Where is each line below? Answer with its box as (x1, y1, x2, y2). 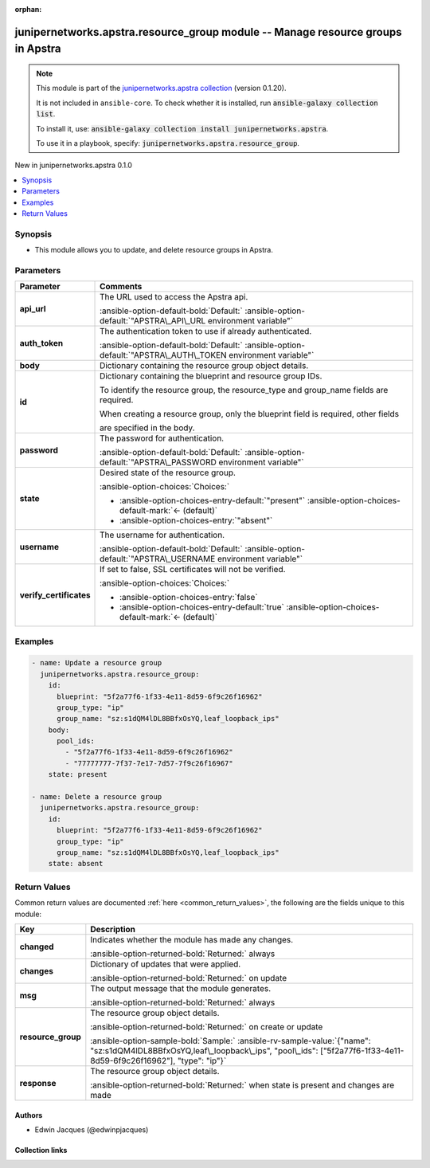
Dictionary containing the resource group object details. (100, 360, 309, 371)
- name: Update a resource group (31, 658, 162, 668)
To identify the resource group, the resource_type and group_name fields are (100, 385, 389, 396)
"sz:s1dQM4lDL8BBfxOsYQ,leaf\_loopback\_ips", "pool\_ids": (90, 1045, 319, 1056)
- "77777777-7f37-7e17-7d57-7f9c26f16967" (64, 758, 234, 768)
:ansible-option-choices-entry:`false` (119, 592, 258, 603)
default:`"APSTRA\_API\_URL (100, 316, 206, 327)
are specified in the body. (100, 422, 195, 433)
